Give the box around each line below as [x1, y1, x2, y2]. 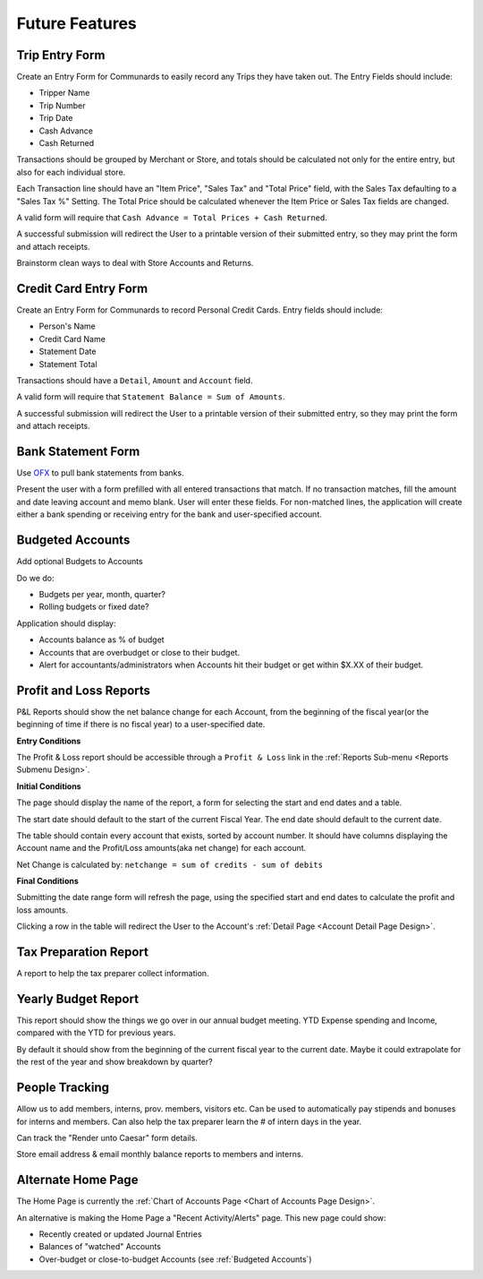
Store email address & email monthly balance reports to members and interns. [16, 1149, 304, 1160]
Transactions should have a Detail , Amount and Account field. [16, 375, 253, 385]
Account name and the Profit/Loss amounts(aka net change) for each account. [16, 843, 307, 854]
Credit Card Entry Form [16, 280, 148, 296]
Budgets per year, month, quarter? [38, 588, 165, 599]
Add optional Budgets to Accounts [16, 556, 143, 567]
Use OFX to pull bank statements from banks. [16, 468, 184, 478]
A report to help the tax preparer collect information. [16, 968, 209, 979]
